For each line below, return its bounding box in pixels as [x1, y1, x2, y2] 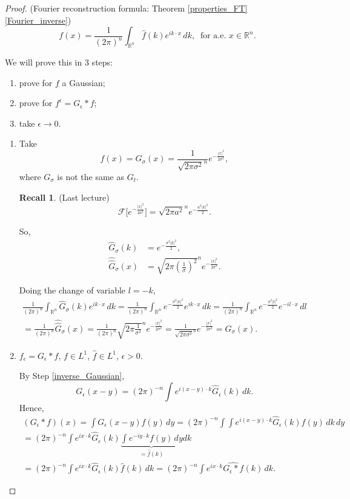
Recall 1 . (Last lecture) [19, 190, 110, 203]
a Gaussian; [62, 76, 105, 89]
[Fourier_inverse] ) [5, 13, 71, 26]
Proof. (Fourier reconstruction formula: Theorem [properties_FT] [5, 2, 248, 14]
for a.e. [200, 32, 226, 41]
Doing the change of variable [19, 284, 126, 296]
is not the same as [57, 170, 124, 183]
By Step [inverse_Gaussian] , [19, 369, 125, 382]
